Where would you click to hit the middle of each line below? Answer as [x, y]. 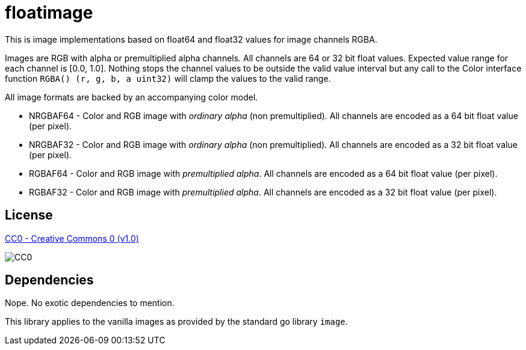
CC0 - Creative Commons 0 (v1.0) [72, 238]
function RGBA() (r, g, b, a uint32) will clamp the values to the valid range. [168, 78]
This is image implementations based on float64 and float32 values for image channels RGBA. [191, 39]
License [29, 215]
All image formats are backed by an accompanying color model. [131, 97]
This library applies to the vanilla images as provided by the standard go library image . [176, 322]
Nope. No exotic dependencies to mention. [90, 303]
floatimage [49, 13]
